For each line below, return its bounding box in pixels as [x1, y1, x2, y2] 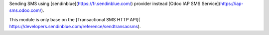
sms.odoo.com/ [9, 7, 42, 13]
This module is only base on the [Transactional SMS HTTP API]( [9, 16, 140, 22]
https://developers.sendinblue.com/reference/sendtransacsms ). [9, 24, 141, 30]
